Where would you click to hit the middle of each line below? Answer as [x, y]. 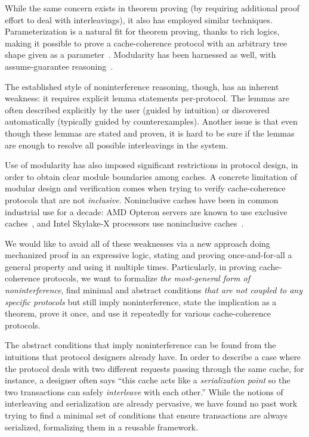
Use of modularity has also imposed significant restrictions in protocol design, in [152, 165]
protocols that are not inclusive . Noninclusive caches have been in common [142, 199]
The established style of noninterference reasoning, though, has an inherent [142, 86]
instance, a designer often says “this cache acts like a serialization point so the [148, 380]
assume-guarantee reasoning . [59, 66]
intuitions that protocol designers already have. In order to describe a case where [153, 357]
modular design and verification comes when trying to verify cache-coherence [145, 188]
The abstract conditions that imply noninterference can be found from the [140, 345]
